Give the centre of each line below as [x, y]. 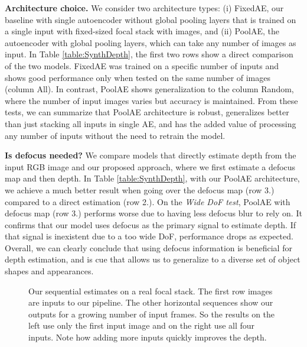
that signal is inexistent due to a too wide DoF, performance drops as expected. [149, 236]
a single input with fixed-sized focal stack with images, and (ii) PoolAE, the [142, 31]
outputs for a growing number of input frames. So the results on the [152, 314]
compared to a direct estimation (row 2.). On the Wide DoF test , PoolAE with [148, 201]
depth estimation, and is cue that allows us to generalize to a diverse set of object [153, 259]
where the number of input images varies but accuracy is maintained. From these [151, 100]
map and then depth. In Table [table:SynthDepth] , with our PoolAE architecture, [152, 178]
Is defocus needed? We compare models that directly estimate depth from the [151, 155]
